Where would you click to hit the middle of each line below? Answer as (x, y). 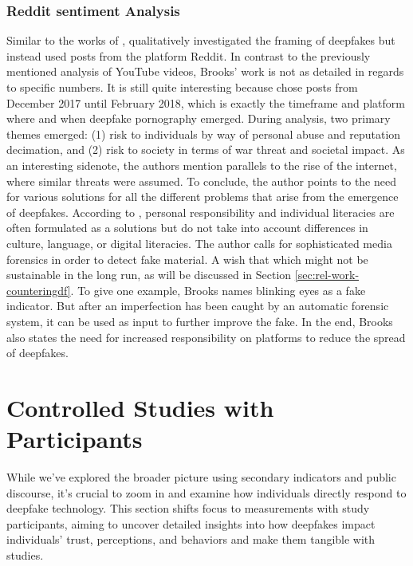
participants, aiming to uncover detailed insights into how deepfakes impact (191, 523)
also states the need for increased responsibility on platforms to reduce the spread (206, 337)
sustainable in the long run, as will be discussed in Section (149, 275)
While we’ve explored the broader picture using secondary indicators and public (201, 477)
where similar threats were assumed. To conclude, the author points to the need (201, 181)
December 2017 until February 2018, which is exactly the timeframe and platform (206, 102)
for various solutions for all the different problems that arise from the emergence (203, 197)
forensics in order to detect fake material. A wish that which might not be (187, 259)
